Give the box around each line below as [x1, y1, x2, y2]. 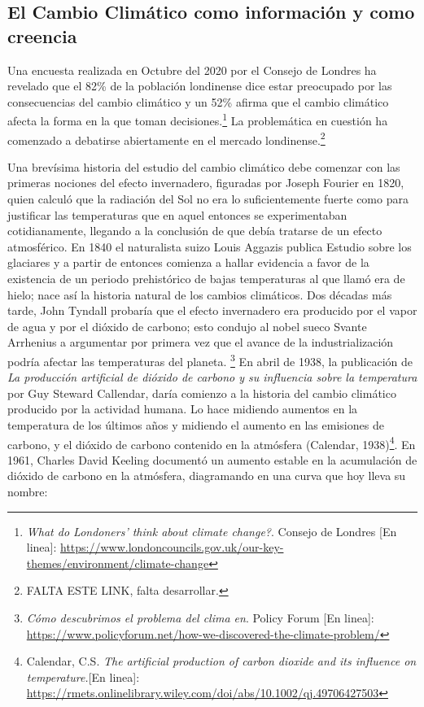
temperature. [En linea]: [26, 668, 140, 685]
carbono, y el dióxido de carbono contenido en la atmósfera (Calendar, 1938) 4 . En [7, 433, 416, 452]
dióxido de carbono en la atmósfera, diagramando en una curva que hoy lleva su [7, 467, 406, 484]
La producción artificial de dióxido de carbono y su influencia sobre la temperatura [7, 369, 417, 386]
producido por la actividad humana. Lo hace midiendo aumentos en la [7, 400, 358, 417]
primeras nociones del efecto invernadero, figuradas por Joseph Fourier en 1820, [7, 174, 404, 191]
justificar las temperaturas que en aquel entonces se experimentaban [7, 206, 348, 223]
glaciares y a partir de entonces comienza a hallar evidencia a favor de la [7, 254, 369, 271]
